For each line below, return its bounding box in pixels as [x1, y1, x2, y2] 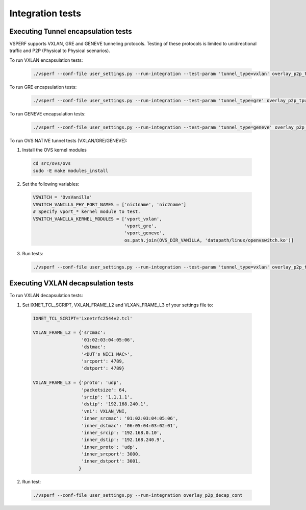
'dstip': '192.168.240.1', [81, 401, 149, 407]
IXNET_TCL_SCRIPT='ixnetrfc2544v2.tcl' [33, 315, 133, 321]
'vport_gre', [124, 223, 157, 229]
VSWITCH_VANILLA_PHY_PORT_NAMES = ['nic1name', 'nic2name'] [33, 202, 187, 207]
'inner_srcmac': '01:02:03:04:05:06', [81, 416, 178, 421]
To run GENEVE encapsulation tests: [9, 110, 86, 117]
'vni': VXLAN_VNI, [81, 408, 127, 414]
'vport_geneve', [124, 230, 165, 236]
